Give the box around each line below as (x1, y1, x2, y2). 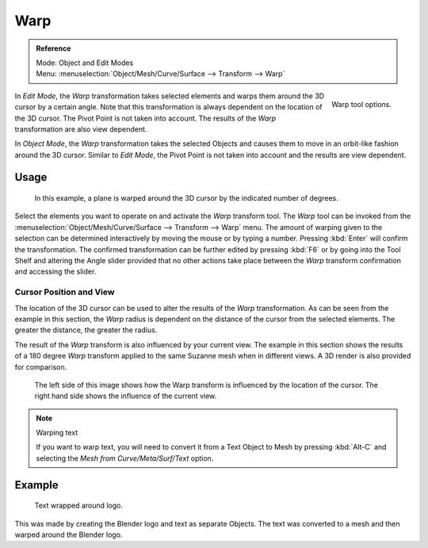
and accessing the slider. (14, 266, 97, 277)
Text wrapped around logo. (34, 500, 123, 511)
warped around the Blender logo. (14, 530, 123, 539)
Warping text (36, 428, 78, 438)
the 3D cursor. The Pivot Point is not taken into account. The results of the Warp (14, 113, 277, 123)
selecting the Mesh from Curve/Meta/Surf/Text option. (36, 453, 214, 463)
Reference (36, 44, 71, 53)
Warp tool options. (331, 99, 392, 109)
